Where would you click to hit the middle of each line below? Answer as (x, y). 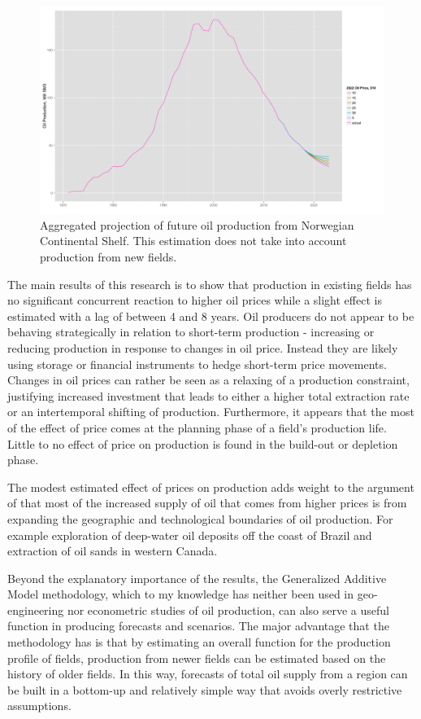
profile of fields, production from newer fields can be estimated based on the (197, 658)
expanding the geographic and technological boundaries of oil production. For (200, 518)
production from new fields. (109, 257)
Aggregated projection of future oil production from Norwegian (197, 224)
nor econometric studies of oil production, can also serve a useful (228, 609)
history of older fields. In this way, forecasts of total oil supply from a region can (208, 674)
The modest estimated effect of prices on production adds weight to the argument (211, 487)
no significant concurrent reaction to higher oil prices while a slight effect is (195, 300)
